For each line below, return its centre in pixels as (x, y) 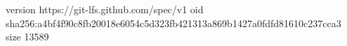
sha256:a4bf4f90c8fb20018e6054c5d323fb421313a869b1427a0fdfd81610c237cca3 (173, 23)
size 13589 (27, 37)
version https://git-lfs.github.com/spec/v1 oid (105, 9)
